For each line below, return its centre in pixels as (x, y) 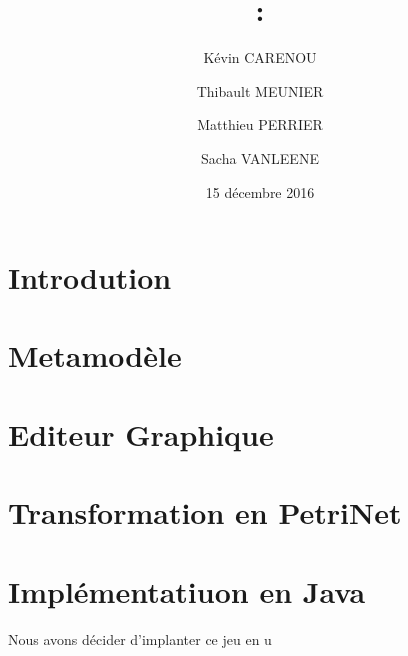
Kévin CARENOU (260, 57)
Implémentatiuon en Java (187, 590)
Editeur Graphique (141, 433)
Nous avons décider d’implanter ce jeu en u (140, 638)
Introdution (90, 277)
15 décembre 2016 (260, 191)
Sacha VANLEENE (260, 157)
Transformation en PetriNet (205, 512)
